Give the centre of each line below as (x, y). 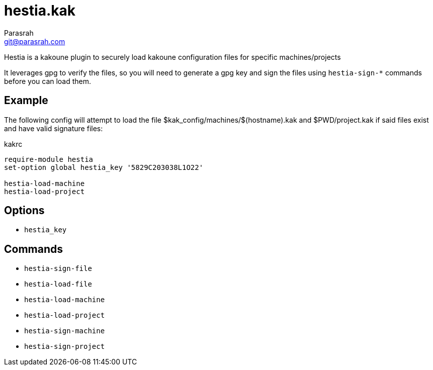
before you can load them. (48, 81)
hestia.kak (40, 11)
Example (26, 101)
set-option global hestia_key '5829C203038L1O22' (104, 167)
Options (24, 211)
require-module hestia (49, 159)
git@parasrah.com (35, 41)
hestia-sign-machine (65, 331)
